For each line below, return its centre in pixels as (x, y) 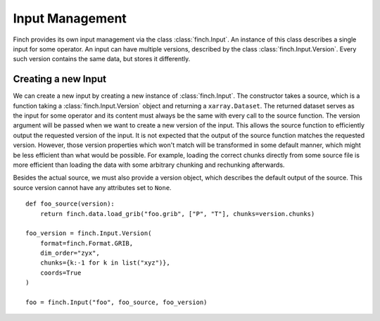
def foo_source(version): (70, 204)
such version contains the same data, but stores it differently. (102, 59)
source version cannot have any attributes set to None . (92, 187)
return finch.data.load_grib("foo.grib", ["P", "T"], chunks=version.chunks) (177, 214)
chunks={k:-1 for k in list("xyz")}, (105, 263)
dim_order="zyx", (70, 253)
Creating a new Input (60, 79)
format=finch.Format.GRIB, (87, 243)
